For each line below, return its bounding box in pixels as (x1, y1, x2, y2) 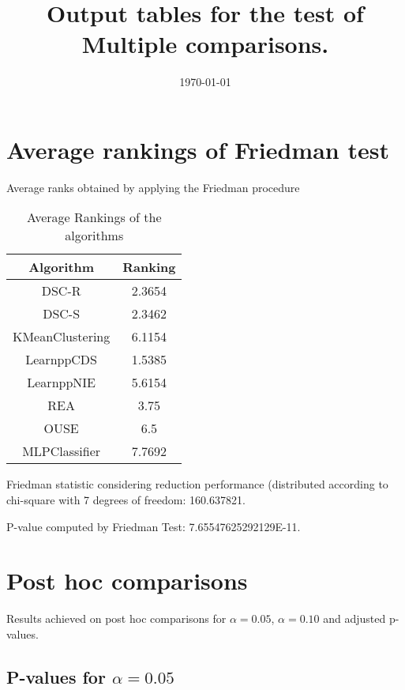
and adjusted (323, 610, 386, 627)
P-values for (6, 664, 106, 688)
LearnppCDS (25, 350, 97, 369)
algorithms (65, 226, 124, 245)
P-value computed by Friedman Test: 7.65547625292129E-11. (6, 518, 301, 534)
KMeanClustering (13, 327, 111, 346)
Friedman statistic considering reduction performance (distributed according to (6, 476, 388, 492)
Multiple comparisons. (81, 28, 329, 60)
